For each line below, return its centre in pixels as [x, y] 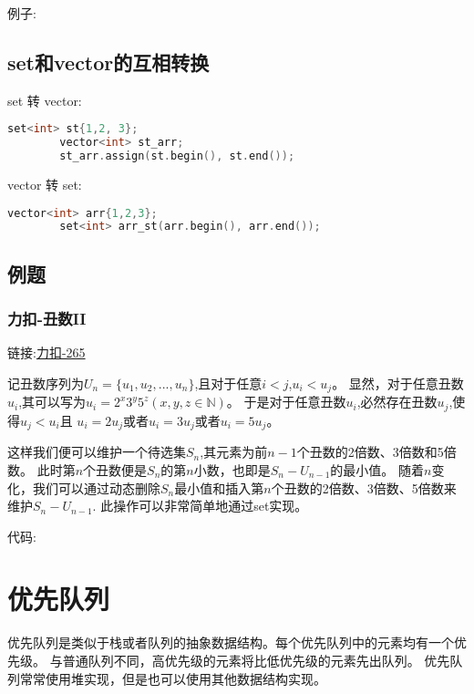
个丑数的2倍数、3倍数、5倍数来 [364, 487]
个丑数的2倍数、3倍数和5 [370, 452]
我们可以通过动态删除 [96, 487]
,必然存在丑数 [397, 402]
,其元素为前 [234, 452]
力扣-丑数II [47, 319]
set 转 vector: [45, 100]
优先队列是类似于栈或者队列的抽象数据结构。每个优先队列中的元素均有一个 [231, 642]
